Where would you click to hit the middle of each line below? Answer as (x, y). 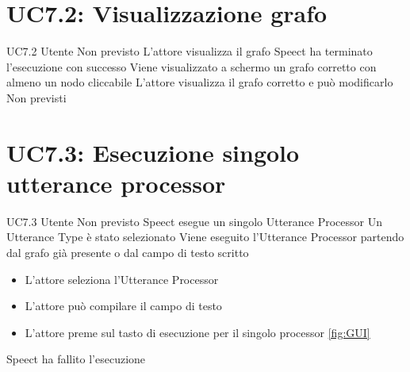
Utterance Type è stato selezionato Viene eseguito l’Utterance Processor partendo (205, 237)
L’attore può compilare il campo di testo (123, 306)
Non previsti (36, 97)
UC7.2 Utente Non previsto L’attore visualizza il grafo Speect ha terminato (190, 51)
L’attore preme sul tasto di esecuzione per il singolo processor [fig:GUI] (197, 332)
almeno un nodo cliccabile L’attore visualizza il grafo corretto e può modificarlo (200, 82)
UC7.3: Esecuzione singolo (153, 152)
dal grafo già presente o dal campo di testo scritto (128, 252)
